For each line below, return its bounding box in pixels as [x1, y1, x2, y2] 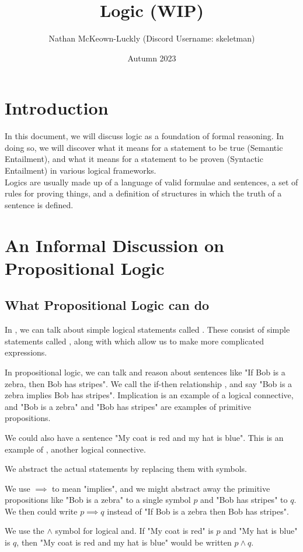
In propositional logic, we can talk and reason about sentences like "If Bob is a [5, 365, 285, 378]
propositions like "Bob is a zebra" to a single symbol [5, 494, 191, 506]
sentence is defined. [5, 198, 74, 211]
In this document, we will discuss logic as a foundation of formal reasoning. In [5, 130, 284, 142]
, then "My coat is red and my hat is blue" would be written [16, 536, 232, 548]
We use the [5, 525, 44, 537]
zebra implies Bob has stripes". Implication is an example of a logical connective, [5, 389, 294, 401]
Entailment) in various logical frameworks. [5, 164, 156, 177]
